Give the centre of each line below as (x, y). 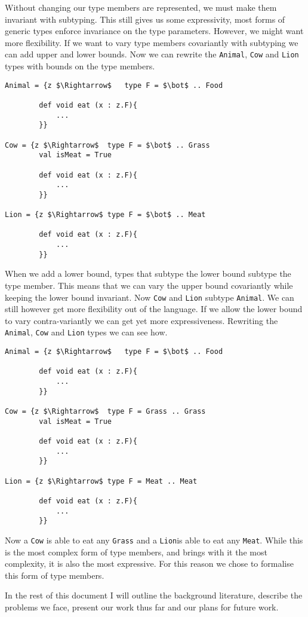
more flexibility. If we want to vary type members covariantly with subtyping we (152, 42)
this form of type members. (55, 575)
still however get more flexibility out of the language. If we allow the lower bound (154, 309)
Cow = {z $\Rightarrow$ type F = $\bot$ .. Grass (107, 145)
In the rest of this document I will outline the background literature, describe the (154, 595)
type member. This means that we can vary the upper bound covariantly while (149, 285)
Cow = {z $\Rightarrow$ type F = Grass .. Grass (105, 412)
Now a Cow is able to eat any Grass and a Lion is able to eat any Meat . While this (154, 540)
